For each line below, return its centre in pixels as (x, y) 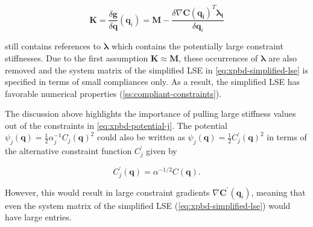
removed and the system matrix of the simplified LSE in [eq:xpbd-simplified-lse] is (157, 70)
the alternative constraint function (68, 151)
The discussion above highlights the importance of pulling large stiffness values (150, 113)
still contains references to (53, 46)
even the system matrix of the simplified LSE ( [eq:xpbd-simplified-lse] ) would (148, 205)
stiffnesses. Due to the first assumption (77, 58)
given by (162, 151)
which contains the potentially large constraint (197, 46)
